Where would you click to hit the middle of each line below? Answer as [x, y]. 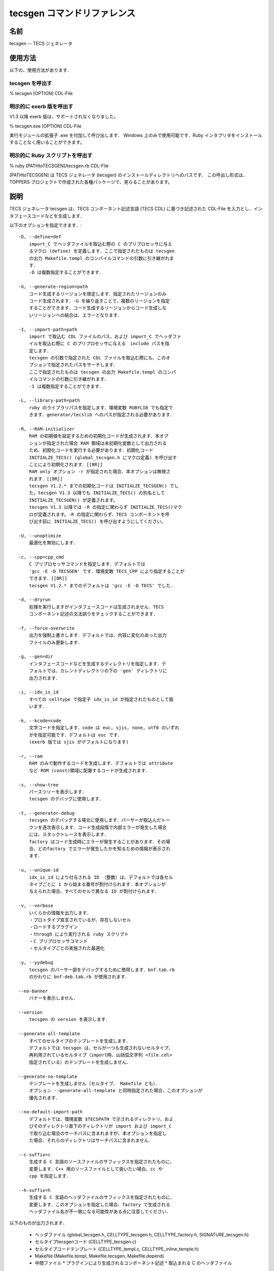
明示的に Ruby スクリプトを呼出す [51, 156]
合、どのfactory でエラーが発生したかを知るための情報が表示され [100, 849]
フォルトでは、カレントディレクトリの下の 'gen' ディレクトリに [98, 671]
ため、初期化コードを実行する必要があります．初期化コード [91, 450]
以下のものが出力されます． [38, 1223]
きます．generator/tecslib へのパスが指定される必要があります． [102, 415]
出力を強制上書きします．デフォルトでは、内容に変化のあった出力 [98, 635]
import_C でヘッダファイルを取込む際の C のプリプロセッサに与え [100, 244]
